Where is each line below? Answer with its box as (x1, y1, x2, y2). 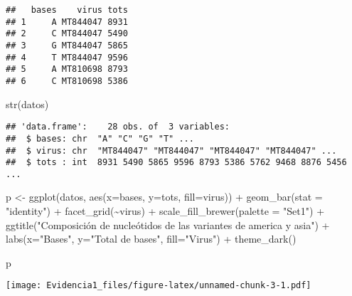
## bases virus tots (6, 5, 128, 15)
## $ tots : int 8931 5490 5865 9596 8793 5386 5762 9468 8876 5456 (6, 157, 347, 168)
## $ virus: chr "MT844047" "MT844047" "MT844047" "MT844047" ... (6, 145, 337, 156)
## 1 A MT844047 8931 (6, 16, 128, 27)
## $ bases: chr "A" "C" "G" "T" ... (6, 133, 194, 144)
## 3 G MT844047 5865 (6, 40, 128, 51)
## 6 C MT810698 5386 (6, 75, 128, 86)
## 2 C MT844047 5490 (6, 28, 128, 39)
